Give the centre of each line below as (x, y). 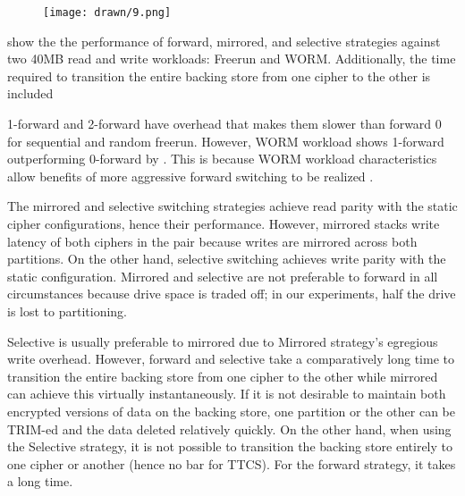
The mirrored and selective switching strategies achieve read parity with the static (232, 206)
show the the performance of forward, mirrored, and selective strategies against (224, 41)
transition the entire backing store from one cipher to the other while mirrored (223, 376)
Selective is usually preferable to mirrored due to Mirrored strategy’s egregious (223, 341)
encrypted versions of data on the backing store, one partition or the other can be (231, 411)
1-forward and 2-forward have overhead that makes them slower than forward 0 (224, 124)
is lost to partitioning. (67, 311)
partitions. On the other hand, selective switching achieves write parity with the (227, 259)
